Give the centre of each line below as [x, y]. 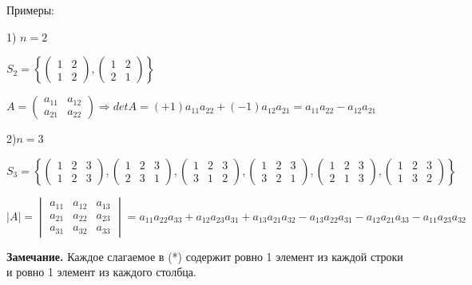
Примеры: [30, 10]
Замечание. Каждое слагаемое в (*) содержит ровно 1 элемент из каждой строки [205, 256]
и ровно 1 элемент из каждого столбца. [101, 272]
